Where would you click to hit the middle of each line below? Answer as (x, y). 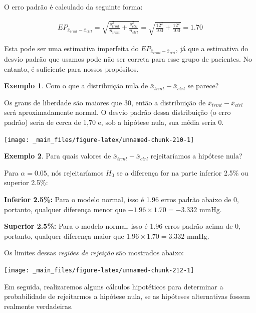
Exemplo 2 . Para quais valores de (58, 156)
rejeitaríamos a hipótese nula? (196, 156)
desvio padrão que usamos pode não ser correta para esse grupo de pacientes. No (128, 59)
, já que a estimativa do (212, 48)
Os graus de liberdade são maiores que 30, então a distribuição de (105, 102)
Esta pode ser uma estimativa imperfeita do (71, 48)
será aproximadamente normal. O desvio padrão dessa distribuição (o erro (117, 112)
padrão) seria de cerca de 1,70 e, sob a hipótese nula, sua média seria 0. (114, 122)
